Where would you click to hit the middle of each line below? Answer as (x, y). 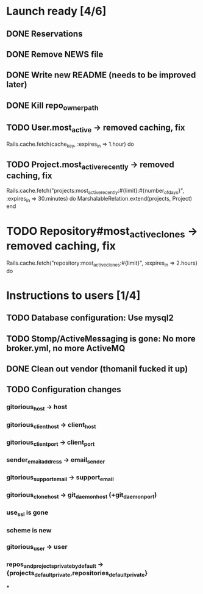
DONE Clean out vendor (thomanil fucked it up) (97, 369)
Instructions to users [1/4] (73, 295)
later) (17, 84)
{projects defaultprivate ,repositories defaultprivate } (77, 574)
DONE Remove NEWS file (55, 54)
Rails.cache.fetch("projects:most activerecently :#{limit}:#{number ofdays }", (95, 191)
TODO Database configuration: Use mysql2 (90, 318)
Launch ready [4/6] (56, 11)
